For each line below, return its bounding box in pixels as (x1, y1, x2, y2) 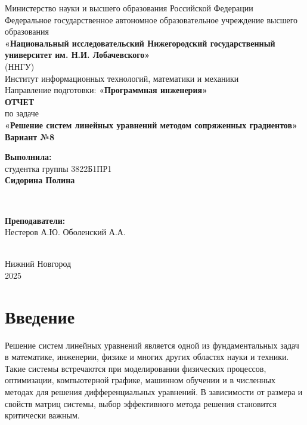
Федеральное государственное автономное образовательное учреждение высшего (5, 13, 298, 26)
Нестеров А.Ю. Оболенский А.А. (5, 226, 126, 238)
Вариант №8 (5, 130, 54, 143)
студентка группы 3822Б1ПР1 (5, 162, 112, 174)
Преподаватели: (5, 214, 66, 226)
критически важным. (5, 409, 80, 421)
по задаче (5, 107, 39, 119)
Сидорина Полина (5, 174, 75, 186)
